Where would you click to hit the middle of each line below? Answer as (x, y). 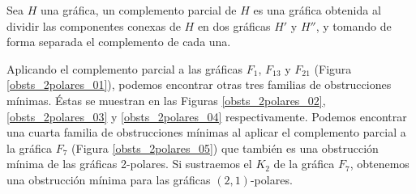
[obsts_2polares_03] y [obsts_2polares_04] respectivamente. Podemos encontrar (207, 116)
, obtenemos (380, 164)
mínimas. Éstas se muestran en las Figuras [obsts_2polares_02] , (166, 100)
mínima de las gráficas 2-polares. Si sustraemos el (129, 164)
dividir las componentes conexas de (94, 25)
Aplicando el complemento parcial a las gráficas (125, 68)
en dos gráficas (234, 25)
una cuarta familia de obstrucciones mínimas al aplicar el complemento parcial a (206, 132)
